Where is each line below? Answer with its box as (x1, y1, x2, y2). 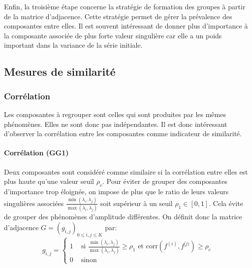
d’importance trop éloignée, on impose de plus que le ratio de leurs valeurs (4, 186, 229, 196)
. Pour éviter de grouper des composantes (102, 176, 227, 186)
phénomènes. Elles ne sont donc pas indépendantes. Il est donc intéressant (4, 119, 227, 129)
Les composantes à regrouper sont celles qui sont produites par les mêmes (4, 109, 226, 119)
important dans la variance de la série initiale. (4, 40, 143, 50)
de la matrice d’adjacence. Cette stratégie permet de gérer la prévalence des (4, 11, 232, 21)
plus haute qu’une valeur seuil (4, 176, 94, 186)
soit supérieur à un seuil (100, 198, 173, 208)
